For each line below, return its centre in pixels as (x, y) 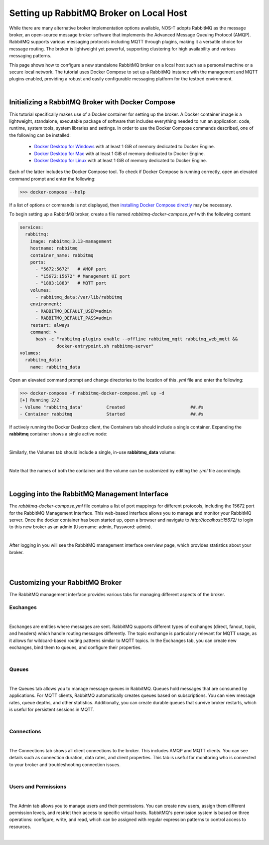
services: (32, 227)
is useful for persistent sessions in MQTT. (52, 710)
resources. (20, 827)
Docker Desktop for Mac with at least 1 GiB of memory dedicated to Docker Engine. (120, 153)
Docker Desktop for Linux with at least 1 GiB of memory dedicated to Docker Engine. (121, 160)
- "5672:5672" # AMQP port (71, 269)
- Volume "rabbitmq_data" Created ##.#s (112, 407)
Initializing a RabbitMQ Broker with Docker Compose (92, 102)
